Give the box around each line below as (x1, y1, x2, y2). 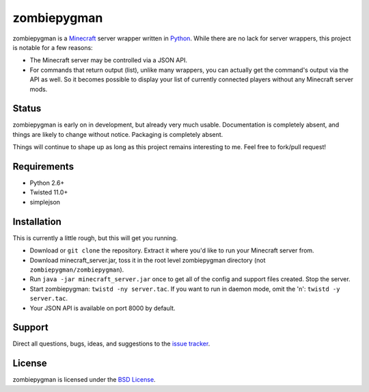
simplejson (29, 198, 61, 206)
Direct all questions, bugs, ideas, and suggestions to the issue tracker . (12, 339, 210, 348)
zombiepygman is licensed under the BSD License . (12, 376, 156, 384)
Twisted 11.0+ (29, 188, 68, 196)
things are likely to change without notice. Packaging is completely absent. (12, 130, 223, 138)
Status (12, 103, 42, 114)
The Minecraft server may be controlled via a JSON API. (29, 56, 188, 64)
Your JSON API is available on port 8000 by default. (29, 304, 176, 312)
